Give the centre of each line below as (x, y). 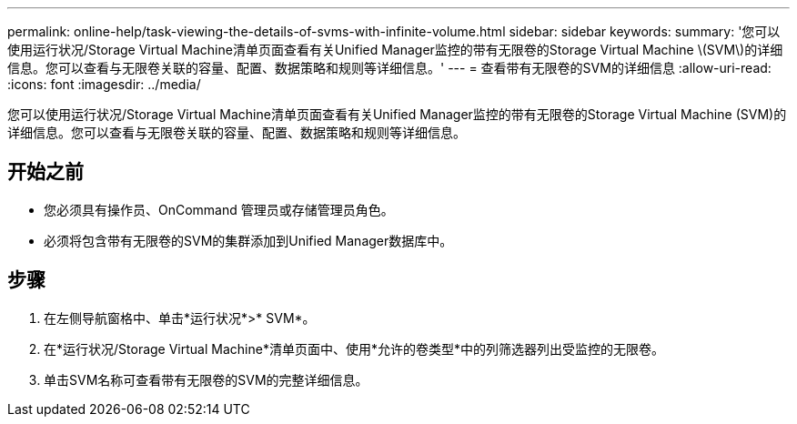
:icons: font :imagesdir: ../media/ (104, 84)
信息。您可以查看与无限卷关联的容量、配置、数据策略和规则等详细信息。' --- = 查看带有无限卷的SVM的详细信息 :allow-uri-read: (389, 68)
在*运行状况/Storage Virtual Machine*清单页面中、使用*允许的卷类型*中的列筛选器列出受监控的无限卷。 (354, 348)
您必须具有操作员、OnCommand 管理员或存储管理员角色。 (219, 209)
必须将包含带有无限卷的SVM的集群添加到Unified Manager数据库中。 (248, 240)
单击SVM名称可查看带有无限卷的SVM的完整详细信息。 (206, 379)
